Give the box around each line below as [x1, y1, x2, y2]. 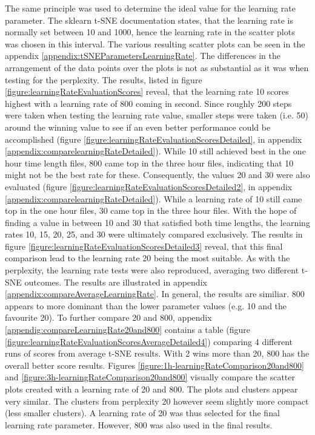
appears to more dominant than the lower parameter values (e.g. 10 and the [5, 299, 287, 312]
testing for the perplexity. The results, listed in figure [5, 73, 202, 86]
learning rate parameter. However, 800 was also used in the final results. [5, 418, 273, 431]
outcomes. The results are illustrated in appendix [24, 275, 207, 288]
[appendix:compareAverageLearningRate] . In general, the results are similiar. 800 [5, 287, 305, 300]
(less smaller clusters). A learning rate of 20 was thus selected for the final [5, 406, 280, 419]
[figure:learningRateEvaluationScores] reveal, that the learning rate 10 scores [5, 85, 289, 98]
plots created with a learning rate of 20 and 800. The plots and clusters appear [5, 383, 298, 395]
